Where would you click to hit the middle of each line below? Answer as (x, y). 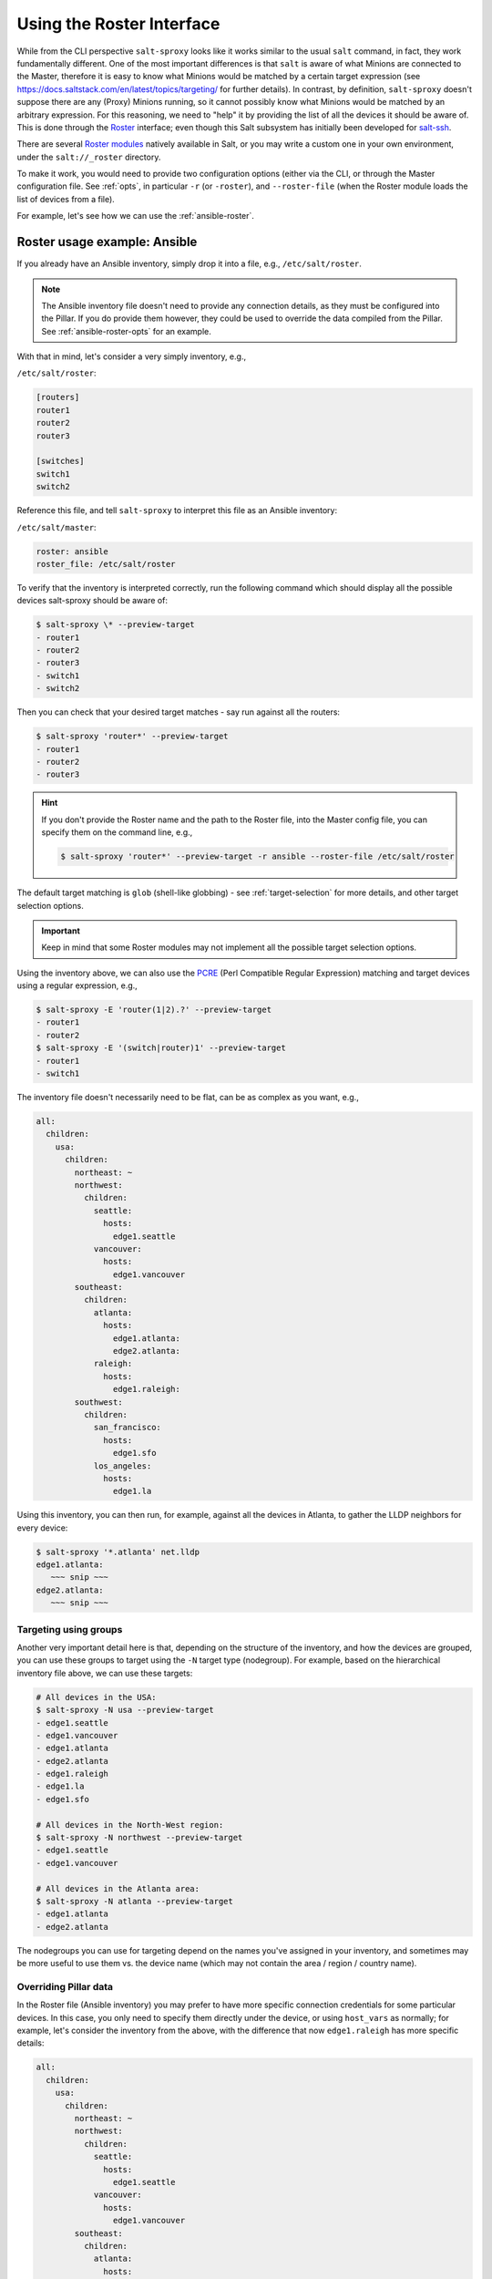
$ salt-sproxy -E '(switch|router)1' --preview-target (161, 1048)
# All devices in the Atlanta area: (118, 1888)
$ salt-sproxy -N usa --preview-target (125, 1710)
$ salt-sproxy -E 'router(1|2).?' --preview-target (154, 1010)
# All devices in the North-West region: (130, 1825)
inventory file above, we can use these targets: (105, 1673)
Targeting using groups (70, 1629)
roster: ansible (72, 551)
